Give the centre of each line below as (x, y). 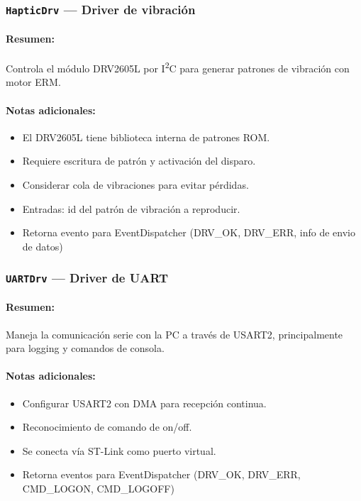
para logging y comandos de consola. (85, 348)
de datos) (43, 246)
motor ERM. (33, 82)
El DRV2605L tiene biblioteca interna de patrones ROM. (146, 137)
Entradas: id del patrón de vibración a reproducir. (131, 208)
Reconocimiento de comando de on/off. (107, 427)
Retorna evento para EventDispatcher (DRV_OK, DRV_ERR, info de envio (189, 232)
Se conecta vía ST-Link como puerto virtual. (119, 450)
